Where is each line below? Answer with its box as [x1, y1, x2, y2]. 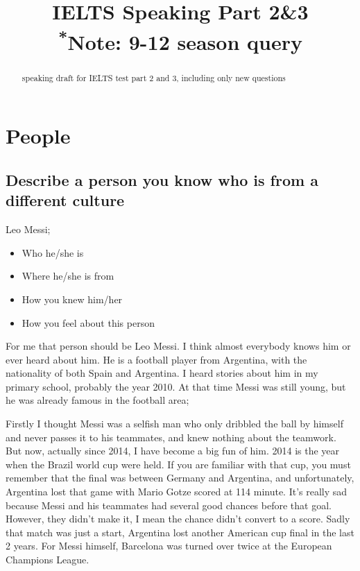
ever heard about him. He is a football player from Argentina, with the [6, 352, 307, 366]
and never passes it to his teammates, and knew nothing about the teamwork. [6, 429, 336, 444]
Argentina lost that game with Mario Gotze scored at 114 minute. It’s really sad [6, 484, 348, 499]
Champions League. [6, 552, 89, 566]
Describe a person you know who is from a [6, 169, 318, 190]
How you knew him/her [22, 291, 123, 306]
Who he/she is [22, 245, 84, 259]
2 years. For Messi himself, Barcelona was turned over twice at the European [6, 538, 332, 553]
